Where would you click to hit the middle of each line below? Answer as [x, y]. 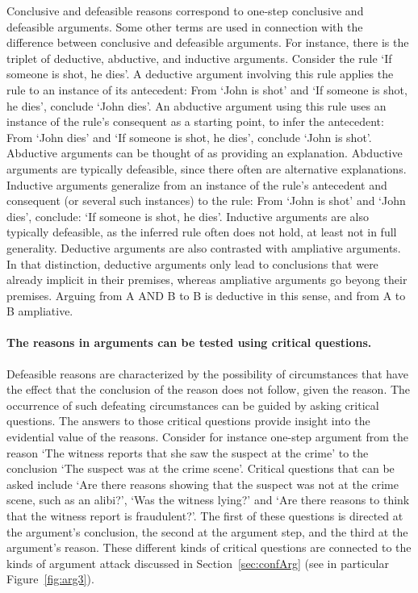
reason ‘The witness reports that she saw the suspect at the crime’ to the [188, 452]
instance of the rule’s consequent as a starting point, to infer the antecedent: [195, 121]
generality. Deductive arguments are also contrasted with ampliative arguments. [204, 247]
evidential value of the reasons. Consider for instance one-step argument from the [207, 437]
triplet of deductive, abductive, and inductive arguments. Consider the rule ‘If [199, 58]
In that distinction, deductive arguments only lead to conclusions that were [192, 263]
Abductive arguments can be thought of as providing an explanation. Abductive [205, 153]
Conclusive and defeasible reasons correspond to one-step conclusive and [185, 10]
